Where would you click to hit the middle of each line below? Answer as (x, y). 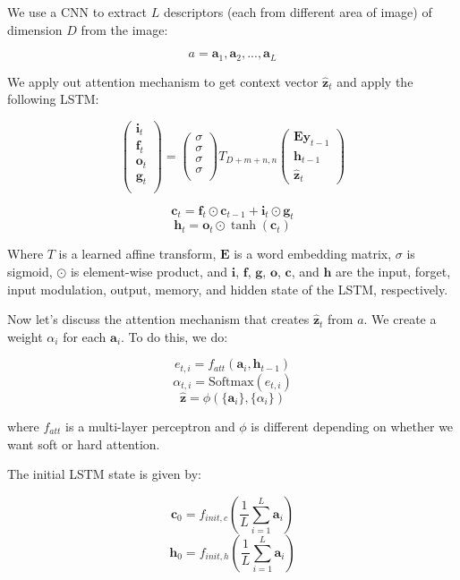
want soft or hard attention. (84, 444)
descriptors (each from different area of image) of (298, 12)
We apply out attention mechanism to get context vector (163, 81)
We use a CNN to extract (77, 12)
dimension (35, 29)
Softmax (231, 382)
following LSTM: (53, 99)
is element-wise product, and (149, 271)
